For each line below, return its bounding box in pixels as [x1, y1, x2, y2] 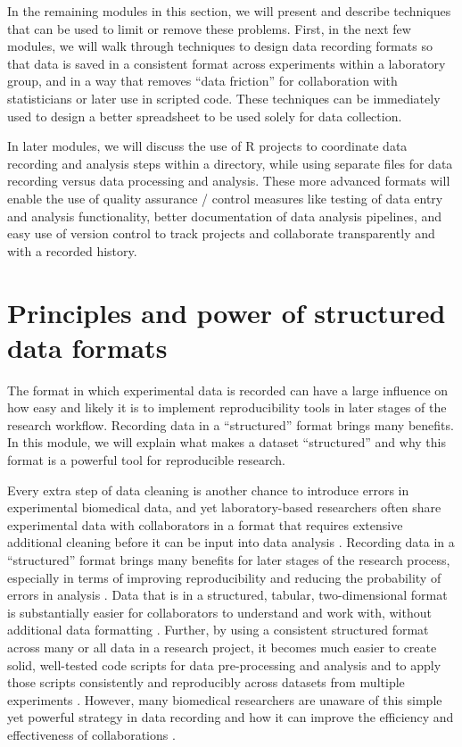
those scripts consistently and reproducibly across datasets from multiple [7, 673, 405, 692]
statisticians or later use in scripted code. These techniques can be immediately [7, 88, 441, 107]
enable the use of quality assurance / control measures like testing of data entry [7, 188, 443, 207]
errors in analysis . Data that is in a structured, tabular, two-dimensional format [7, 585, 448, 604]
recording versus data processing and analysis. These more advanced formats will [7, 171, 450, 190]
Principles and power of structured [7, 294, 446, 330]
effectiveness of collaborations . [7, 725, 176, 743]
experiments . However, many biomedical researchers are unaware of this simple [7, 690, 442, 709]
